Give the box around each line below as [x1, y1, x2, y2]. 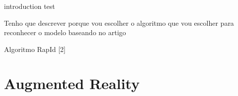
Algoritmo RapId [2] [4, 44, 66, 54]
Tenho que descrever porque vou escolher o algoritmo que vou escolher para [4, 17, 234, 28]
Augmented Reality [4, 73, 140, 93]
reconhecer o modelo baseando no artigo [4, 27, 126, 38]
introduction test [4, 1, 55, 11]
